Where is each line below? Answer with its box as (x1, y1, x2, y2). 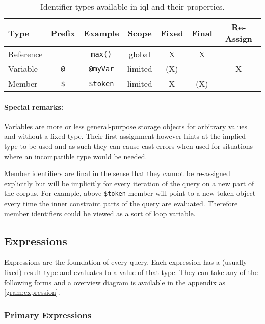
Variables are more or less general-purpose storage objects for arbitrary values (4, 120, 247, 131)
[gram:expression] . (4, 287, 60, 297)
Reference (8, 48, 43, 60)
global (129, 48, 151, 60)
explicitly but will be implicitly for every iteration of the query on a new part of (4, 178, 254, 188)
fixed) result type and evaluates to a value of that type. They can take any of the (4, 267, 258, 277)
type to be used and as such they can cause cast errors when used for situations (4, 140, 253, 151)
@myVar (89, 64, 114, 73)
